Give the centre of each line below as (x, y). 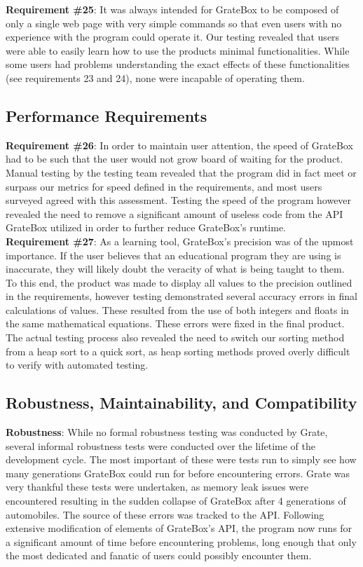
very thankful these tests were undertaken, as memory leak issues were (157, 487)
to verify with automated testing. (77, 365)
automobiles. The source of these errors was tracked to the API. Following (165, 514)
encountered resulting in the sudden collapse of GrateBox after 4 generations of (176, 501)
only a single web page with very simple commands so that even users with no (174, 23)
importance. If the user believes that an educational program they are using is (173, 255)
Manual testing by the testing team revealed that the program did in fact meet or (181, 172)
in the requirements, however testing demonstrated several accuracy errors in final (181, 296)
